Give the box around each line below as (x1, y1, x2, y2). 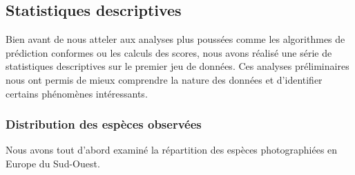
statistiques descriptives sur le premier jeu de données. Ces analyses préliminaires (6, 59, 349, 73)
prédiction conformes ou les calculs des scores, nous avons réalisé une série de (6, 45, 332, 59)
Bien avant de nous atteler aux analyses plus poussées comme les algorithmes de (6, 32, 345, 46)
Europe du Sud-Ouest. (6, 156, 100, 170)
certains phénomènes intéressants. (6, 86, 148, 100)
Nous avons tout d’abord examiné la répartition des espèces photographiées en (6, 142, 338, 157)
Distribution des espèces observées (6, 116, 202, 133)
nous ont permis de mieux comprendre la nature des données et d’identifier (6, 72, 323, 86)
